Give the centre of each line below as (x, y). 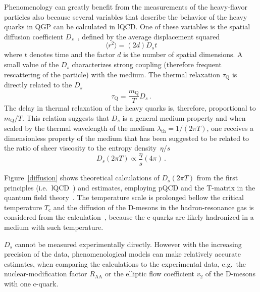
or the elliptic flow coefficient (150, 274)
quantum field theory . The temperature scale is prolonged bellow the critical (124, 197)
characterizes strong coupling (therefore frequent (147, 64)
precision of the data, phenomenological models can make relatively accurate (122, 254)
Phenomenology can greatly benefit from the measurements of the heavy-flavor (126, 7)
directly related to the (38, 85)
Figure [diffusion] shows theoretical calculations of (82, 178)
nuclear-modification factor (46, 274)
